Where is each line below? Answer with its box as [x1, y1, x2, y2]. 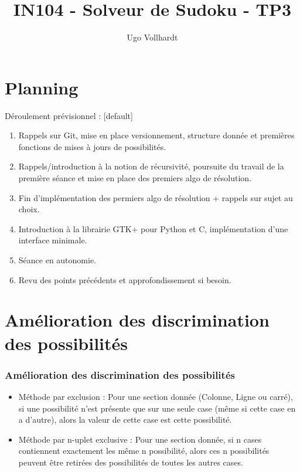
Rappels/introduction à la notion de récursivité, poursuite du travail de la [18, 160, 284, 172]
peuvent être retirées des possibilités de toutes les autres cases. [18, 456, 243, 468]
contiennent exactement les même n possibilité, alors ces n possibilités [18, 444, 270, 457]
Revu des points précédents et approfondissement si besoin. [18, 273, 231, 286]
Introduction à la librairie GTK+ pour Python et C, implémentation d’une [18, 222, 288, 235]
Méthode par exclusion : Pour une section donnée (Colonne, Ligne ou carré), [18, 390, 293, 402]
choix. [18, 203, 40, 215]
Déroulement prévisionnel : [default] [5, 109, 133, 121]
